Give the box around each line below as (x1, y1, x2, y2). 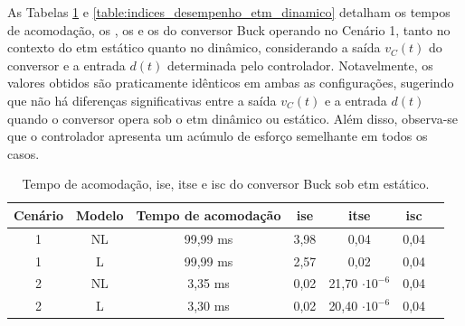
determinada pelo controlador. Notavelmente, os (166, 55, 433, 74)
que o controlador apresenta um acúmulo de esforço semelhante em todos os (7, 126, 428, 145)
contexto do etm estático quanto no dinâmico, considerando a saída (7, 38, 381, 57)
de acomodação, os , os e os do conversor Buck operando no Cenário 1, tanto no (7, 20, 451, 39)
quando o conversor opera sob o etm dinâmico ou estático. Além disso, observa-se (7, 108, 459, 127)
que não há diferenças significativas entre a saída (7, 90, 277, 109)
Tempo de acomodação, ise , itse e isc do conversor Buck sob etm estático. (22, 174, 430, 193)
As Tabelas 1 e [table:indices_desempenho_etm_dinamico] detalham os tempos (7, 3, 451, 21)
